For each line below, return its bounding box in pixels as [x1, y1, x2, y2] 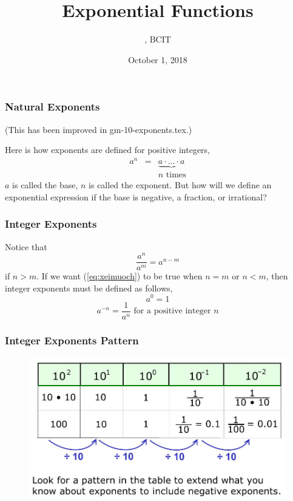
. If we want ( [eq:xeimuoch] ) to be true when [36, 270, 203, 282]
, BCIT [144, 33, 171, 46]
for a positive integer [133, 307, 211, 316]
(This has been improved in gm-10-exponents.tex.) [5, 123, 192, 135]
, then [266, 270, 288, 282]
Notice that [5, 240, 47, 253]
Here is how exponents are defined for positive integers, [5, 143, 210, 156]
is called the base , [12, 179, 78, 191]
